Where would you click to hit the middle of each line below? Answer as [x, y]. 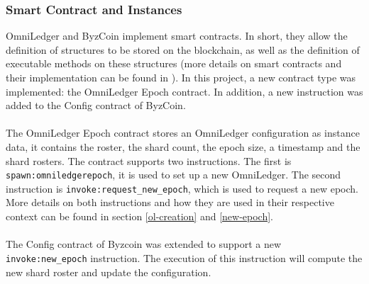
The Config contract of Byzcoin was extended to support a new [144, 244]
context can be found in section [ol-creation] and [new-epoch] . [140, 216]
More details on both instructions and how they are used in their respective [170, 202]
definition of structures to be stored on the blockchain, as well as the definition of [183, 49]
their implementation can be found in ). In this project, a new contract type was [181, 77]
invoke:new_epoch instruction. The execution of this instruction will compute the [184, 257]
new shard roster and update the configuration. [109, 272]
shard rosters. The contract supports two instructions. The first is [149, 160]
